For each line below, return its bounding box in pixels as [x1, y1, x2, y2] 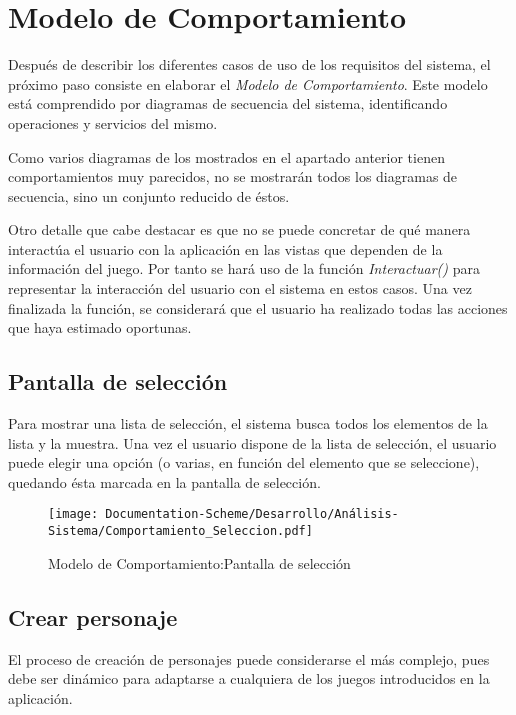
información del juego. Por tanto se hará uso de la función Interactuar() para [8, 258, 480, 279]
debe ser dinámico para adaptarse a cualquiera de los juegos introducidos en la [8, 668, 490, 689]
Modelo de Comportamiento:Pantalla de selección [48, 552, 351, 573]
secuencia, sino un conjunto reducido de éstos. [8, 185, 290, 206]
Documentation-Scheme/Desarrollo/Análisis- [105, 507, 399, 522]
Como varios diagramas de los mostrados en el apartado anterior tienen [8, 146, 445, 167]
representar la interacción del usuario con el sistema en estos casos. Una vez [8, 278, 472, 299]
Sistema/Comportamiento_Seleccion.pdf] [48, 524, 313, 539]
